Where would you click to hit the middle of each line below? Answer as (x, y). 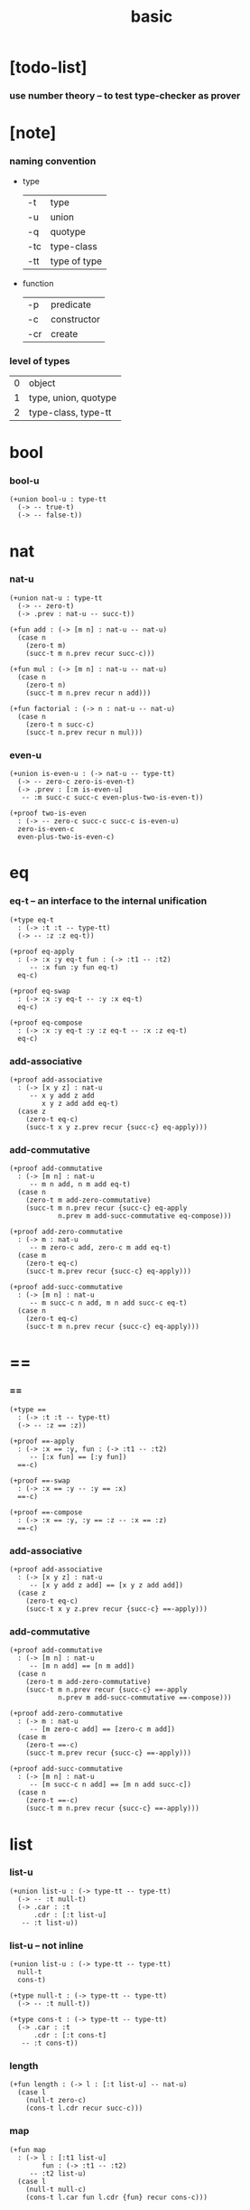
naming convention (53, 162)
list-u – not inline (46, 1945)
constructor (76, 319)
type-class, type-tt (70, 412)
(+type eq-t (32, 920)
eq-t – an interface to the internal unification (108, 901)
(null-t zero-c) (56, 2101)
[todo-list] (48, 67)
